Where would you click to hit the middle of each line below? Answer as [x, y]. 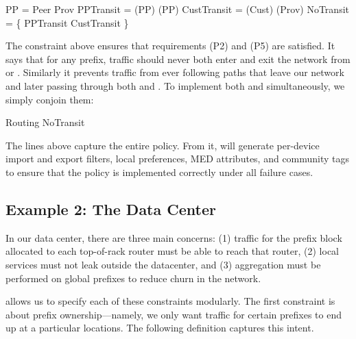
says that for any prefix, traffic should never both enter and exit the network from [178, 59]
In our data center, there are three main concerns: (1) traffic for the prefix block [174, 237]
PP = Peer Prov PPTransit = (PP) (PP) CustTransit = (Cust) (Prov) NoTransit [177, 9]
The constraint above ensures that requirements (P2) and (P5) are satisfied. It [170, 46]
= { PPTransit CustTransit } [67, 22]
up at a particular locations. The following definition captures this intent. [160, 328]
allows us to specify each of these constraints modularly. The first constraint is [170, 301]
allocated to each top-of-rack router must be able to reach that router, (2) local [173, 251]
